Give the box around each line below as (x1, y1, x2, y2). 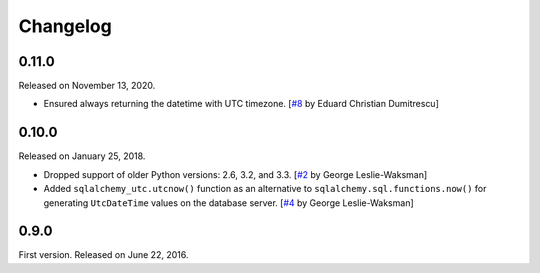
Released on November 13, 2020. (18, 80, 156, 92)
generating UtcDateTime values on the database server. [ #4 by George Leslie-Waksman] (43, 196, 414, 209)
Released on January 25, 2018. (18, 150, 146, 162)
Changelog (18, 15, 112, 37)
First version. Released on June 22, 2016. (18, 249, 189, 261)
